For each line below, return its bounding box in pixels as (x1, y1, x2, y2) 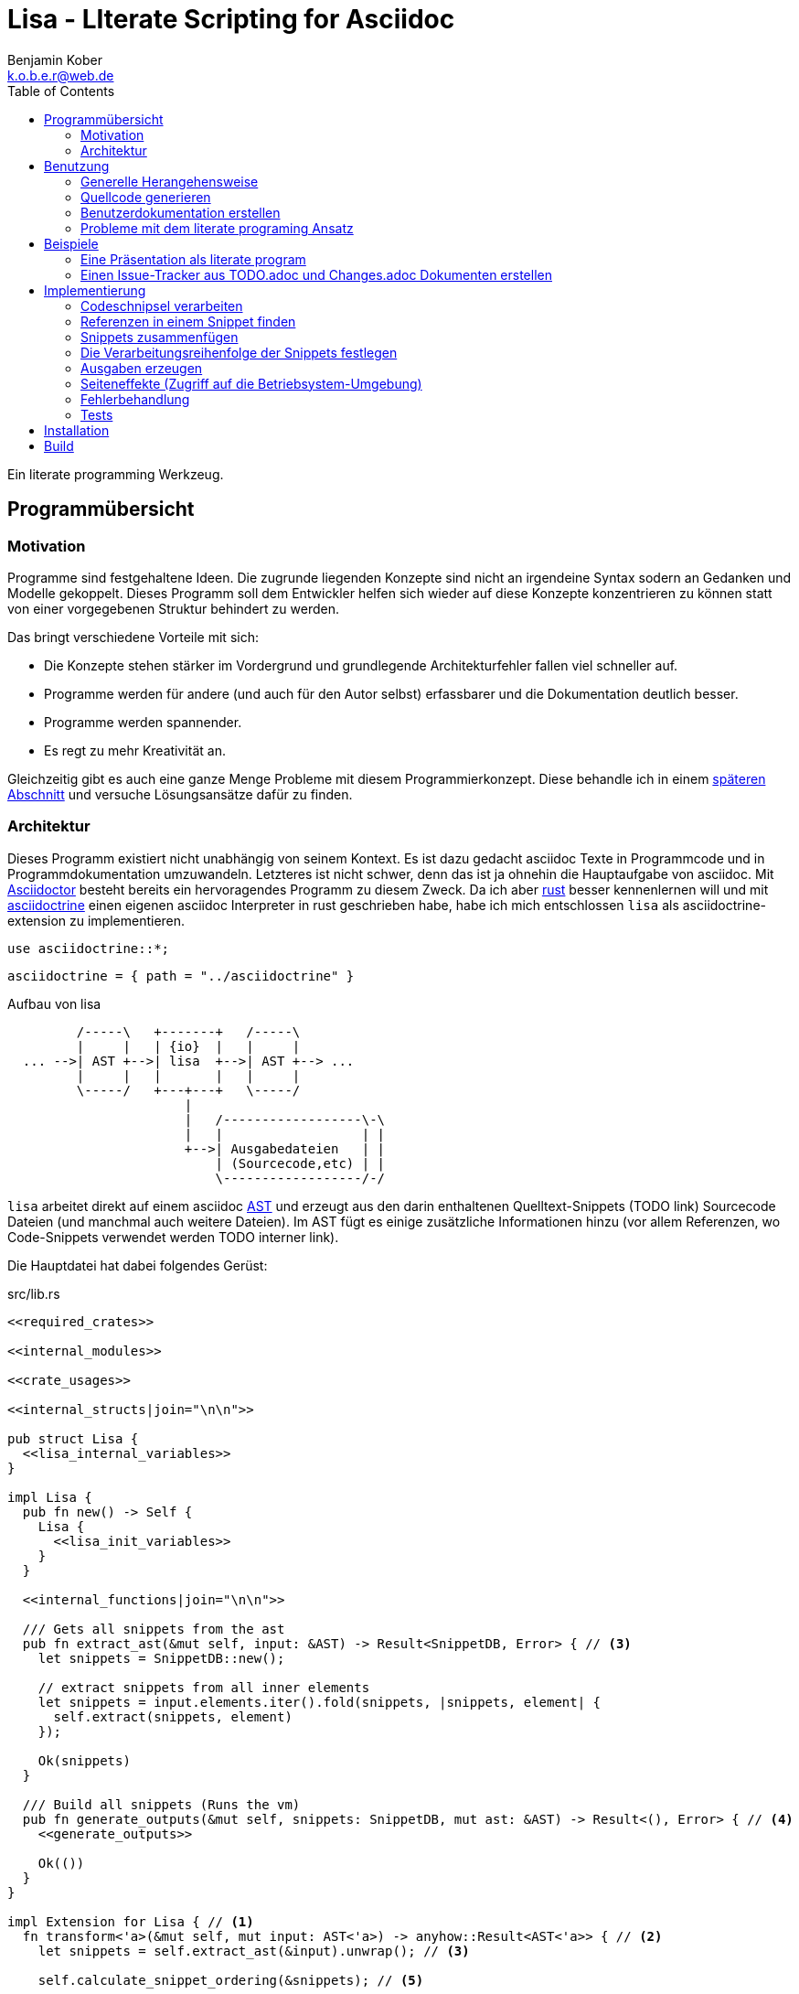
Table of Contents (7, 82, 115, 99)
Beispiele (44, 235, 99, 252)
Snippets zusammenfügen (80, 328, 239, 345)
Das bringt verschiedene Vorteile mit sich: (7, 628, 259, 645)
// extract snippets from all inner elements (37, 1679, 370, 1695)
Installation (44, 422, 110, 438)
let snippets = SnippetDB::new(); (37, 1650, 285, 1666)
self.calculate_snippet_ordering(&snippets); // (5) (37, 1972, 424, 1988)
